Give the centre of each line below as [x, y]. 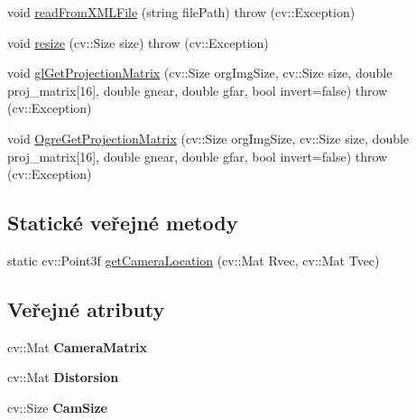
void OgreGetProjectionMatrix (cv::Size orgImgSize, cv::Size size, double [208, 138]
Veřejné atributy [86, 308]
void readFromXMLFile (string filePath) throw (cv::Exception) [181, 12]
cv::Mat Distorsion [63, 377]
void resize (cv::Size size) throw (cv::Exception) [138, 42]
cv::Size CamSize [57, 407]
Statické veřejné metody [123, 223]
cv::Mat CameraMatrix [78, 346]
